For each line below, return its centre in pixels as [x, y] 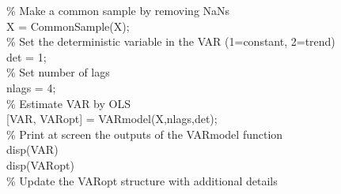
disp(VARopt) [40, 164]
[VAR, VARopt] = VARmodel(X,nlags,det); [112, 119]
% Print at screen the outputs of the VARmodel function [145, 134]
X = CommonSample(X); [68, 26]
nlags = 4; [31, 87]
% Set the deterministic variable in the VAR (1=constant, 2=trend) [171, 41]
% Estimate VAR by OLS [68, 103]
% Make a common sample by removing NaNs [118, 10]
